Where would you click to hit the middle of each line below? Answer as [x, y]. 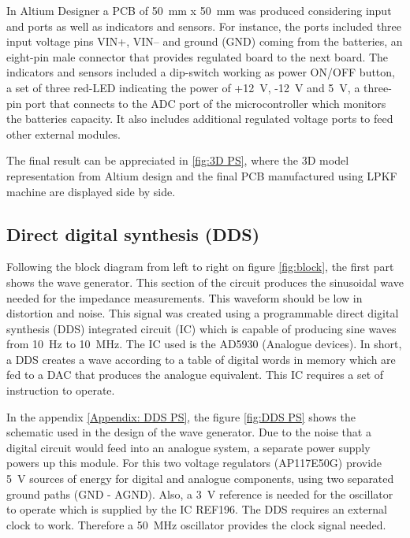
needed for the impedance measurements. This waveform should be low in [184, 297]
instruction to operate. [61, 390]
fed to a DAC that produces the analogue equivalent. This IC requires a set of [195, 375]
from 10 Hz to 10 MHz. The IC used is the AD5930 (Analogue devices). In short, [204, 344]
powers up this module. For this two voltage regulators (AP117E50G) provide [194, 463]
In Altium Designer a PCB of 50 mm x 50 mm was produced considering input [199, 10]
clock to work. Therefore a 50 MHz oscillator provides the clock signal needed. [196, 524]
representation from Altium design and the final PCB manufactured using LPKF [202, 175]
